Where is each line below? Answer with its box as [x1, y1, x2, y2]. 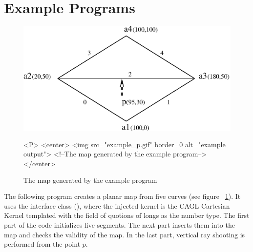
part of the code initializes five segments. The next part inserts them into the [4, 219, 235, 230]
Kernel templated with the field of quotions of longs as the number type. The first [4, 210, 250, 220]
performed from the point [4, 239, 81, 249]
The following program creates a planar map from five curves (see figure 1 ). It [4, 191, 241, 201]
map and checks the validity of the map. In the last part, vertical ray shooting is [4, 229, 245, 239]
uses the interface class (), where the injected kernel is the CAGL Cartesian [4, 200, 230, 211]
